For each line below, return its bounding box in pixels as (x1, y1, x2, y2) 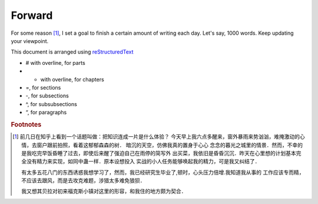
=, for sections (25, 84, 61, 91)
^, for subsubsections (25, 100, 78, 107)
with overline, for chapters (40, 75, 104, 83)
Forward (11, 9, 53, 22)
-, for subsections (25, 92, 69, 100)
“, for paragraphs (25, 109, 67, 116)
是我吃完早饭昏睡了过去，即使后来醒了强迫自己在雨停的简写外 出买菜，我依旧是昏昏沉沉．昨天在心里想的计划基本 (21, 149, 297, 156)
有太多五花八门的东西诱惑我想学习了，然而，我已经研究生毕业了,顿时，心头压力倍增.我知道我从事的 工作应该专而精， (21, 169, 304, 176)
